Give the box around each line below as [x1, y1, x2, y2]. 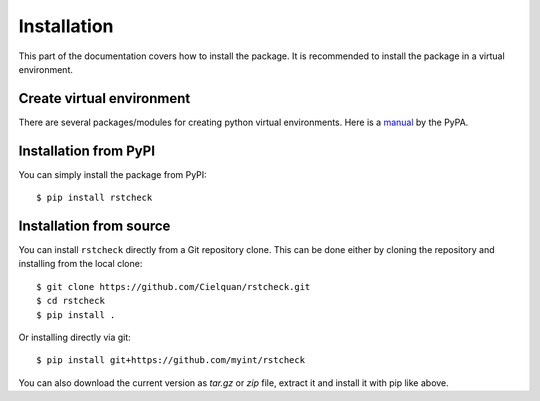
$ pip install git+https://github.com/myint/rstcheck [36, 355, 305, 366]
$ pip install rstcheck [36, 192, 153, 204]
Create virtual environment [18, 90, 191, 107]
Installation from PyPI [18, 142, 155, 159]
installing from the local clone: [18, 258, 143, 270]
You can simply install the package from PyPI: [18, 168, 207, 180]
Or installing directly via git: [18, 331, 132, 343]
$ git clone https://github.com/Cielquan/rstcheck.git [36, 281, 311, 292]
